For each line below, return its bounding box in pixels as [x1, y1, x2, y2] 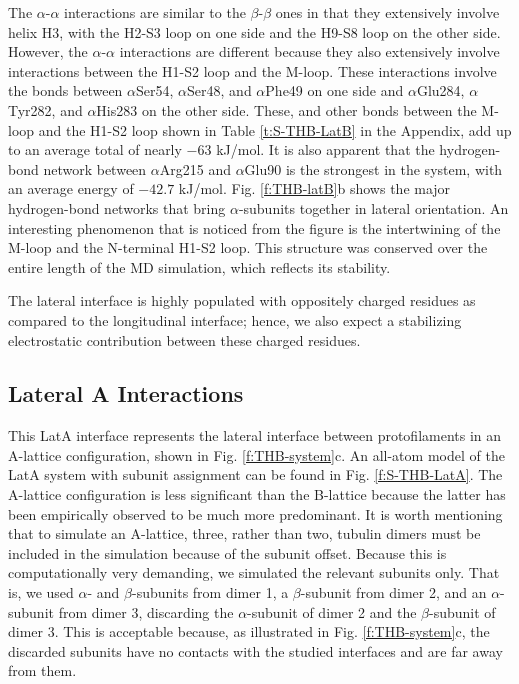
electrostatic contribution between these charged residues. [8, 329, 361, 350]
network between [43, 158, 147, 179]
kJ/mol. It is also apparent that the [216, 139, 435, 160]
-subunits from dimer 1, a [132, 582, 289, 603]
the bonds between [8, 80, 123, 101]
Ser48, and [187, 80, 252, 101]
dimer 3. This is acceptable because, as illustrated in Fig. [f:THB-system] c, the [8, 621, 490, 642]
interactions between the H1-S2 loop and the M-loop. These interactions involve [8, 60, 497, 81]
